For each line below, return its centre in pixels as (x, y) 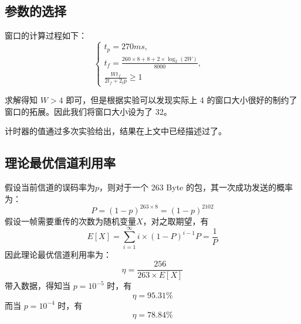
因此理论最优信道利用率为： (58, 255)
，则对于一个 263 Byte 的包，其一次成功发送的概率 (196, 187)
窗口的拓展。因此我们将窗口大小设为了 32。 (88, 111)
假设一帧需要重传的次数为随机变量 (70, 221)
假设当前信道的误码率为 (50, 187)
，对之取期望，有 (176, 221)
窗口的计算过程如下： (46, 35)
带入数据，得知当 (38, 286)
